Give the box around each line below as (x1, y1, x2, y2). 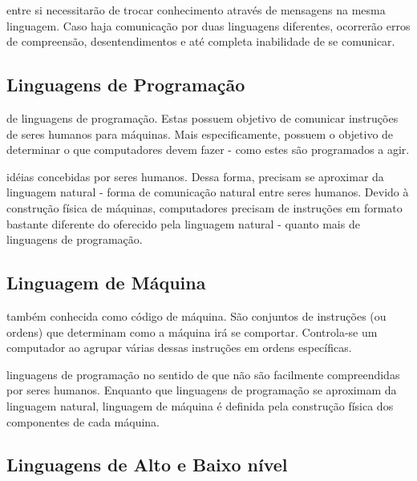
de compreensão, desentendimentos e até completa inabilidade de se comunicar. (6, 33, 395, 50)
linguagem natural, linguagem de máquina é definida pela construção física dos (6, 397, 394, 414)
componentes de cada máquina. (6, 413, 160, 430)
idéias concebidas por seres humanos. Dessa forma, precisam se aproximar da (6, 168, 384, 184)
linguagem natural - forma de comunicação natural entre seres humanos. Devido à (6, 184, 409, 200)
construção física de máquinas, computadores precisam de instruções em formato (6, 199, 403, 216)
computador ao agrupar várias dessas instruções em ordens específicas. (6, 339, 352, 356)
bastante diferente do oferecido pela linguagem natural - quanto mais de (6, 215, 360, 232)
